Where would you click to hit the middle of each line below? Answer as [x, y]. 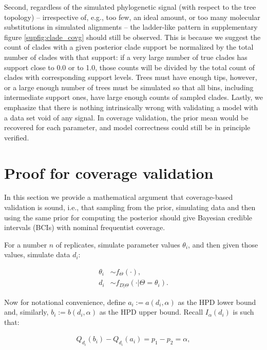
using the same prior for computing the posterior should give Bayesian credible [128, 217]
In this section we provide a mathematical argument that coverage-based [119, 197]
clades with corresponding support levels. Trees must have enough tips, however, [131, 77]
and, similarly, [26, 312]
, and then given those [223, 244]
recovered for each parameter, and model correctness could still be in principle [127, 127]
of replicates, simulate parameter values [118, 244]
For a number [26, 244]
